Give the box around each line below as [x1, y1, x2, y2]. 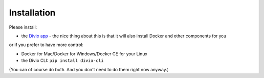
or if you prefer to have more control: [9, 42, 84, 48]
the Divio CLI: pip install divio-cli [21, 58, 104, 63]
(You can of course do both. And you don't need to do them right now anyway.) [9, 66, 169, 72]
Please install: [9, 24, 37, 30]
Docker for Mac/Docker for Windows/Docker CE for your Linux [21, 51, 148, 57]
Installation [9, 7, 56, 18]
